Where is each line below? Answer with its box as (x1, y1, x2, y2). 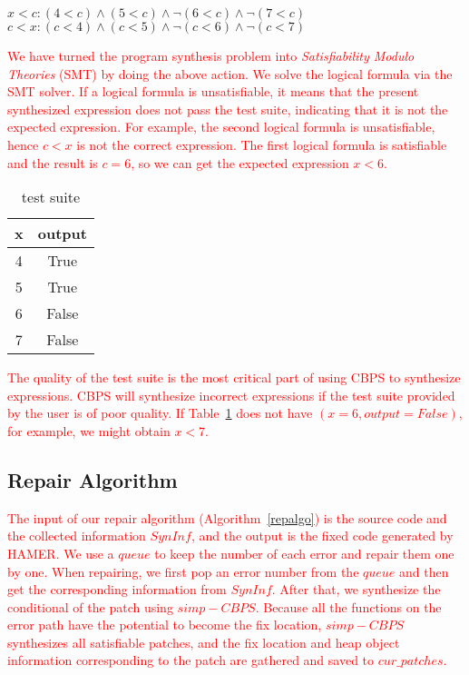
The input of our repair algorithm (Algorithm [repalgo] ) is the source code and (7, 508, 447, 527)
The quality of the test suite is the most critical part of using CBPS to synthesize (7, 368, 461, 387)
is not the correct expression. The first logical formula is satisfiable (76, 134, 447, 154)
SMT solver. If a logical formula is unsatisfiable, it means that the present (7, 82, 419, 101)
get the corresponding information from (7, 580, 227, 599)
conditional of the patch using (7, 597, 173, 616)
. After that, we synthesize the (271, 580, 441, 599)
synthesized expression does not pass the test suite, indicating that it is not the (7, 99, 448, 118)
